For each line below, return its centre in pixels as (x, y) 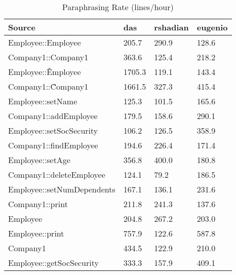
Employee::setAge (39, 160)
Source (22, 27)
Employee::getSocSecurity (53, 263)
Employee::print (36, 233)
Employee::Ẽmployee (45, 72)
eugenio (212, 27)
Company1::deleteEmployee (57, 174)
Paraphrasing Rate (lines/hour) (118, 7)
